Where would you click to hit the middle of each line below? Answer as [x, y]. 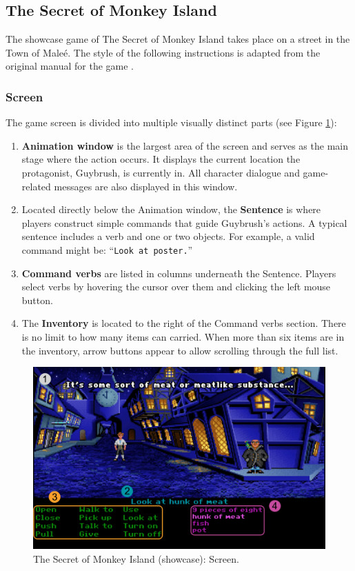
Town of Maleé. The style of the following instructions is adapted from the [163, 52]
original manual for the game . [70, 66]
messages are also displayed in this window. [146, 186]
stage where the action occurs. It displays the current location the [161, 159]
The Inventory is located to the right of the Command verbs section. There [184, 323]
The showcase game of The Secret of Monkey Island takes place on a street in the [178, 39]
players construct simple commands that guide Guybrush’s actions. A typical [184, 222]
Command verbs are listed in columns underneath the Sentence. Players [179, 273]
